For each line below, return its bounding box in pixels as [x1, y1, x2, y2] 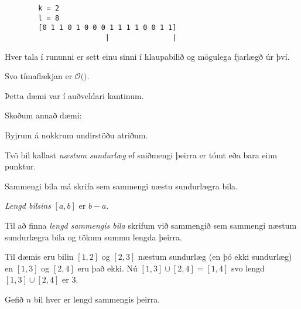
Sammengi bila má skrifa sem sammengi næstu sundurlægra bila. [5, 179, 238, 192]
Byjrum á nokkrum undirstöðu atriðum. [5, 129, 148, 141]
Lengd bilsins [5, 199, 51, 212]
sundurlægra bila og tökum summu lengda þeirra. [5, 230, 182, 243]
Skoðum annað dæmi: [5, 109, 82, 121]
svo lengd [231, 262, 265, 274]
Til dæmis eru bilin [5, 250, 74, 263]
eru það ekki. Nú [77, 262, 138, 274]
